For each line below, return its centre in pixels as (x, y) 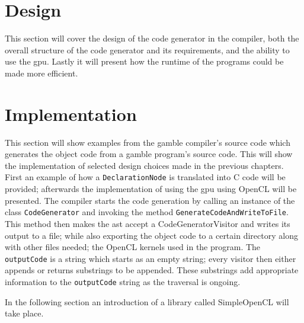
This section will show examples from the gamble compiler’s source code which (148, 142)
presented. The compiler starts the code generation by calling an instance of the (150, 200)
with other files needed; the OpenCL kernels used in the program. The (133, 247)
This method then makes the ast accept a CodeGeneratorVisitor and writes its (148, 223)
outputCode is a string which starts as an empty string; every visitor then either (151, 258)
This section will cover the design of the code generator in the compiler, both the (152, 38)
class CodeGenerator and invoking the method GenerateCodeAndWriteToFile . (147, 212)
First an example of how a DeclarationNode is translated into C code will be (145, 177)
